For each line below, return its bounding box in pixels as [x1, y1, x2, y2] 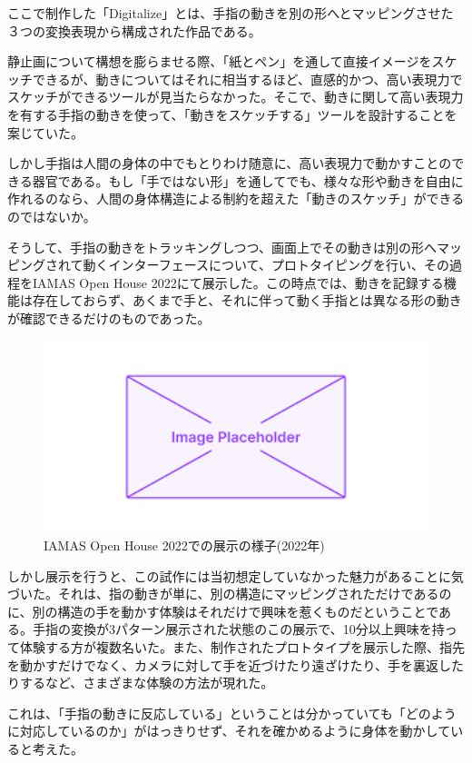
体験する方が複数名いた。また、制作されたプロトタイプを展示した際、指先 [19, 638, 465, 657]
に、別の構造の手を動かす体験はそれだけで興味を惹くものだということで [7, 601, 439, 620]
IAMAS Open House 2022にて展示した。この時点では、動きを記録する [32, 272, 444, 292]
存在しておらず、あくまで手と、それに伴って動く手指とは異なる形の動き [32, 291, 462, 310]
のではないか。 [7, 206, 96, 225]
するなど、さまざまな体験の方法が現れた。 [19, 673, 274, 692]
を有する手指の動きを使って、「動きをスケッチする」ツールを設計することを [7, 104, 457, 124]
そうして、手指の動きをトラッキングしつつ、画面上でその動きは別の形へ [7, 237, 438, 256]
